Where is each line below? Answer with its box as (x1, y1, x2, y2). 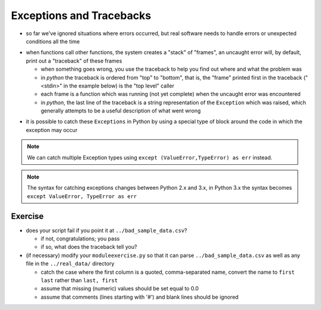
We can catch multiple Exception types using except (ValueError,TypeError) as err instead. (27, 154, 273, 161)
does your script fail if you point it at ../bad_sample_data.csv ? (26, 227, 187, 234)
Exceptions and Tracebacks (11, 9, 152, 22)
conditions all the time (26, 37, 80, 45)
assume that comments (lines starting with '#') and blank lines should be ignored (40, 293, 239, 300)
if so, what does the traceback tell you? (40, 243, 137, 250)
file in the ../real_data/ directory (26, 260, 115, 267)
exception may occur (26, 126, 78, 133)
